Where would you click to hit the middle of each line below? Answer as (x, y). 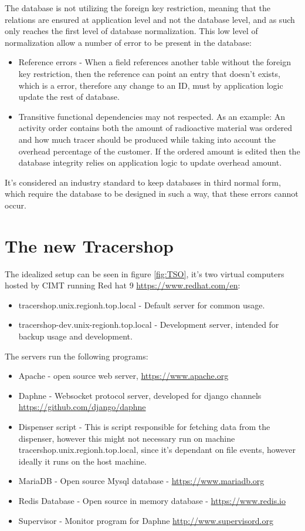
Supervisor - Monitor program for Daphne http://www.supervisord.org (146, 520)
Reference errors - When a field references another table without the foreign (155, 62)
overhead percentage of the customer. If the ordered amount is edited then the (159, 151)
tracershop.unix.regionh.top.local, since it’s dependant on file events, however (157, 450)
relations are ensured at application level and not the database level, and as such (150, 19)
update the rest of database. (69, 97)
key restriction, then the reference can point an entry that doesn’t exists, (149, 73)
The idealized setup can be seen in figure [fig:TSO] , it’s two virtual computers (145, 273)
